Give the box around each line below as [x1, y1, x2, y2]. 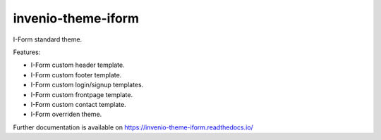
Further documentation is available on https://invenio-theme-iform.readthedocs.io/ [13, 123, 253, 132]
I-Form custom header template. [30, 61, 125, 70]
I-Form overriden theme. [30, 110, 102, 119]
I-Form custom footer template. [30, 70, 122, 79]
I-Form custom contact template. [30, 100, 126, 108]
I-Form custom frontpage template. [30, 90, 133, 98]
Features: [13, 48, 41, 56]
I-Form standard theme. [13, 35, 83, 44]
